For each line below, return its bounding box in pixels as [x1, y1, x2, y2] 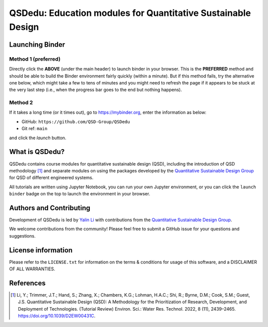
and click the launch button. [9, 135, 67, 141]
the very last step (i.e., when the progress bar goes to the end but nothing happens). [9, 87, 182, 93]
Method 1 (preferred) [9, 55, 61, 62]
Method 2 [9, 99, 33, 106]
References [9, 279, 46, 287]
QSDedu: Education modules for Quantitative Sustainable [9, 7, 251, 18]
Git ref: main [21, 126, 48, 132]
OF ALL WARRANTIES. [9, 266, 56, 272]
